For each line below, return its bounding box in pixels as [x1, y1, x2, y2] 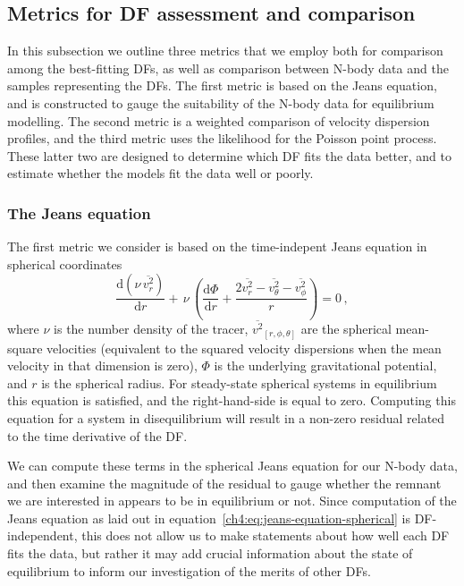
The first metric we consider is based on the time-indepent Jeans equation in [7, 237, 427, 256]
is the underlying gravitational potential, [214, 356, 437, 375]
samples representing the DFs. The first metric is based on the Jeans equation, [7, 76, 437, 95]
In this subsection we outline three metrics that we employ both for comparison [7, 41, 443, 60]
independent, [7, 526, 78, 545]
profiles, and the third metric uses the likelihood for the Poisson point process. [7, 129, 437, 148]
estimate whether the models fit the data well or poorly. [7, 164, 314, 183]
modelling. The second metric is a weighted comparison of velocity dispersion [7, 111, 430, 130]
